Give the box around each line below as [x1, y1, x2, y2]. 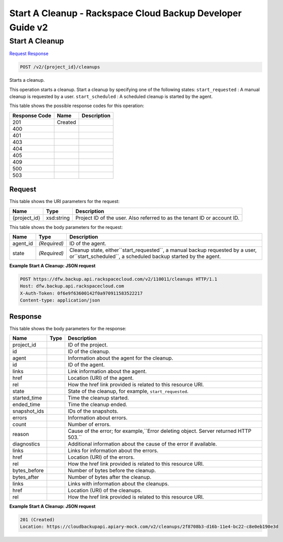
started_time [12, 395, 42, 402]
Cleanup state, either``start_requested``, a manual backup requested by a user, [69, 247, 257, 254]
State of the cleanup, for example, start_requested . [67, 388, 189, 395]
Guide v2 [9, 22, 48, 33]
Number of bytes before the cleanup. [67, 467, 156, 474]
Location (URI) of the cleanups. [67, 487, 143, 494]
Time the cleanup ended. [67, 401, 127, 408]
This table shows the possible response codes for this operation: [9, 103, 145, 109]
